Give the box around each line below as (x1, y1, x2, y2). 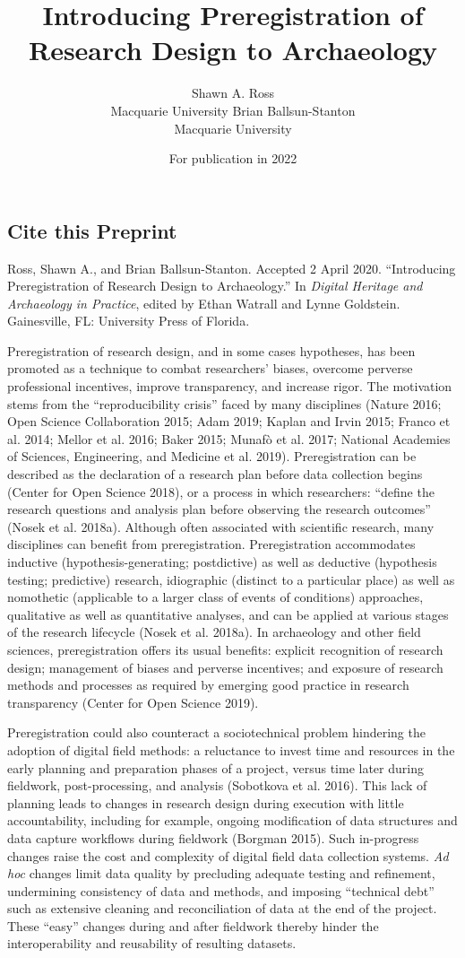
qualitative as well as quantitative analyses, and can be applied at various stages (7, 605, 449, 623)
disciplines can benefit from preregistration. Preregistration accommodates (7, 535, 416, 553)
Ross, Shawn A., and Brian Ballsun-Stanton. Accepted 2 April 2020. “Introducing (7, 258, 456, 277)
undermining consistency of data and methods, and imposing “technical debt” (7, 881, 435, 900)
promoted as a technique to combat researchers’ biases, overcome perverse (7, 359, 413, 378)
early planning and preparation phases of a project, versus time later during (7, 758, 424, 777)
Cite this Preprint (7, 216, 177, 244)
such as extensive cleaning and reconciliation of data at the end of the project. (7, 899, 437, 918)
